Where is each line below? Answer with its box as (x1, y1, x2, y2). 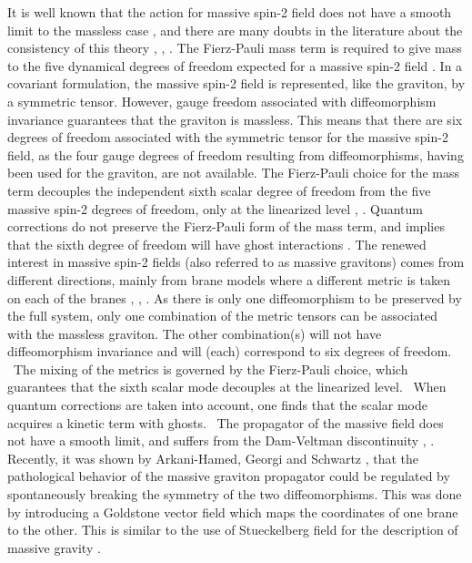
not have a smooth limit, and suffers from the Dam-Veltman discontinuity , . (7, 431, 435, 450)
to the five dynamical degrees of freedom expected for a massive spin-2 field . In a (7, 56, 463, 75)
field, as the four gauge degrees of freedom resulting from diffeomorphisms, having (7, 145, 464, 164)
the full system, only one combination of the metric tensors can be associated (7, 306, 438, 325)
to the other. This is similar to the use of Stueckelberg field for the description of (7, 520, 458, 539)
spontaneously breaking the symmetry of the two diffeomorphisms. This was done (7, 485, 462, 504)
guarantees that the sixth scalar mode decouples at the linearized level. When (7, 377, 447, 396)
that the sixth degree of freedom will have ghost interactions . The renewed (7, 234, 427, 253)
